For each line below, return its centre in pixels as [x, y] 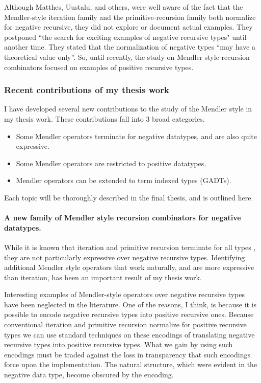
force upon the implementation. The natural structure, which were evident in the [131, 364]
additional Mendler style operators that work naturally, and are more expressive [129, 267]
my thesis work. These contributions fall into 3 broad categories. [105, 118]
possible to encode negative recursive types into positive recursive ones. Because [129, 314]
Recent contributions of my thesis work [87, 90]
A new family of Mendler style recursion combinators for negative [123, 218]
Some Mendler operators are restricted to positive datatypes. [111, 163]
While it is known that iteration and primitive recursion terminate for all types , [130, 247]
